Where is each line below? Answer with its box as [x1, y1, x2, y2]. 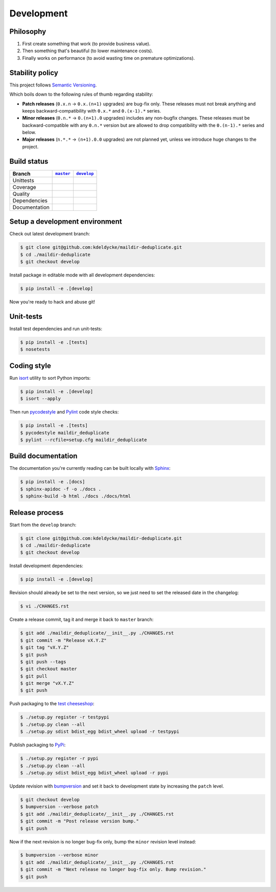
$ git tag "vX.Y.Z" [20, 645, 69, 650]
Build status [9, 157, 49, 166]
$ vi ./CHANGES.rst [20, 603, 69, 609]
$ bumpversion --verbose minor [20, 852, 99, 858]
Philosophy [9, 27, 47, 36]
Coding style [9, 361, 51, 370]
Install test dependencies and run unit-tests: [9, 325, 102, 332]
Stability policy [9, 68, 58, 77]
